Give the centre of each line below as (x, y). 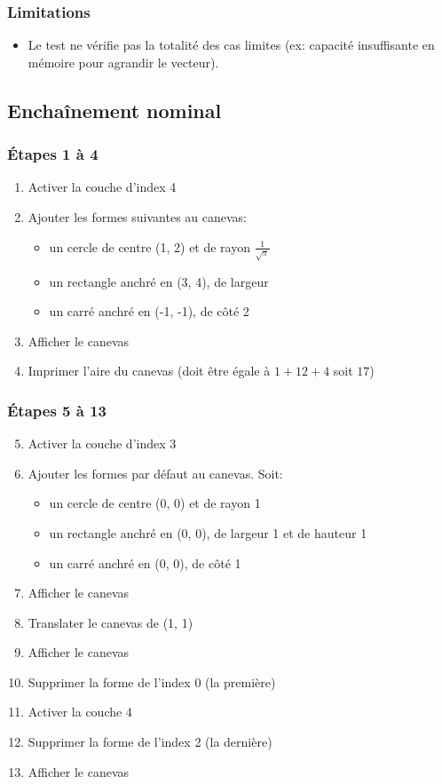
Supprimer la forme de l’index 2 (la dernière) (150, 742)
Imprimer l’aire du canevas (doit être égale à (149, 371)
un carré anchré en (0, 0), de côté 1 (145, 562)
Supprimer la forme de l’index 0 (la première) (152, 681)
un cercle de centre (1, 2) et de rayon (150, 246)
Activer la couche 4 (80, 712)
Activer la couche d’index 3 (102, 443)
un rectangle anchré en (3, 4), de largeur (159, 281)
